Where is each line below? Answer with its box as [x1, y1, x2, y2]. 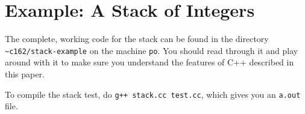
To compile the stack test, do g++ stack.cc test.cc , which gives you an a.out [5, 88, 301, 100]
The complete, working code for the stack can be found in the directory [5, 32, 269, 45]
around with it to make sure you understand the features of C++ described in [5, 56, 294, 68]
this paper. [5, 67, 45, 80]
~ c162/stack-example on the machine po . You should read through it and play [5, 44, 298, 56]
